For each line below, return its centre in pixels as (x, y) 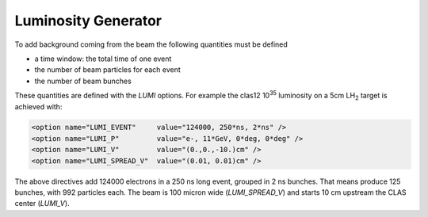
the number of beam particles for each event (108, 70)
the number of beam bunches (83, 81)
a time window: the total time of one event (103, 59)
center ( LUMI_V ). (42, 204)
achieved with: (38, 106)
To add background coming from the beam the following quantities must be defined (151, 44)
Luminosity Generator (88, 21)
